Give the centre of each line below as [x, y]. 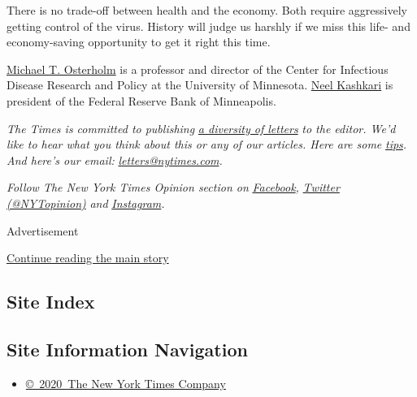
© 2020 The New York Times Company [126, 383]
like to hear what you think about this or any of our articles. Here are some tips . [207, 144]
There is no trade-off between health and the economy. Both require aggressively [207, 10]
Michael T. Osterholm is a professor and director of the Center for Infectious [198, 69]
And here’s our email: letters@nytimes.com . [115, 160]
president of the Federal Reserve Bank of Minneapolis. [141, 100]
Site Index [51, 302]
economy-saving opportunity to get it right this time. [139, 42]
